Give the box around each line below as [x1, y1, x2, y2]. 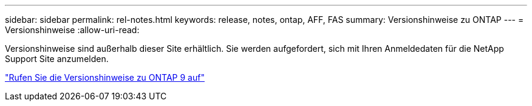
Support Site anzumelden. [5, 54, 109, 64]
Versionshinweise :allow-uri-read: [5, 25, 140, 35]
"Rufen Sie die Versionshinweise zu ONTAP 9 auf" [5, 72, 205, 83]
